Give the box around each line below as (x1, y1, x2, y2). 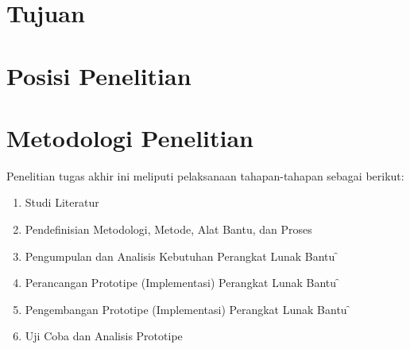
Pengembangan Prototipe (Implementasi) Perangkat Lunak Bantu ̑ (25, 301, 351, 317)
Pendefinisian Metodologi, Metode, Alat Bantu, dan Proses (25, 221, 312, 238)
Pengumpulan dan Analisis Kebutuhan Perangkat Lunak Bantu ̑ (25, 247, 339, 264)
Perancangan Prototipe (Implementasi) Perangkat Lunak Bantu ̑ (25, 274, 340, 291)
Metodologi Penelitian (6, 121, 253, 153)
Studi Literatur (25, 194, 99, 211)
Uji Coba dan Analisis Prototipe (25, 328, 183, 344)
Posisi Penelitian (6, 59, 191, 91)
